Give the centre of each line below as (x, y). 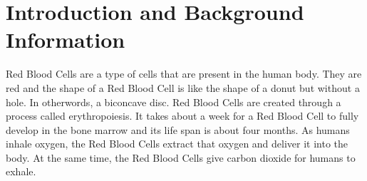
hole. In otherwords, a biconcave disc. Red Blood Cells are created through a (174, 102)
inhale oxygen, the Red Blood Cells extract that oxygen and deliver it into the (177, 144)
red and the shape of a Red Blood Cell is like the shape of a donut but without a (183, 87)
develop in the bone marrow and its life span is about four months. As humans (178, 129)
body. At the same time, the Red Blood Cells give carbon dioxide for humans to (181, 157)
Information (66, 40)
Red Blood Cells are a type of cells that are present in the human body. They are (184, 74)
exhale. (21, 171)
